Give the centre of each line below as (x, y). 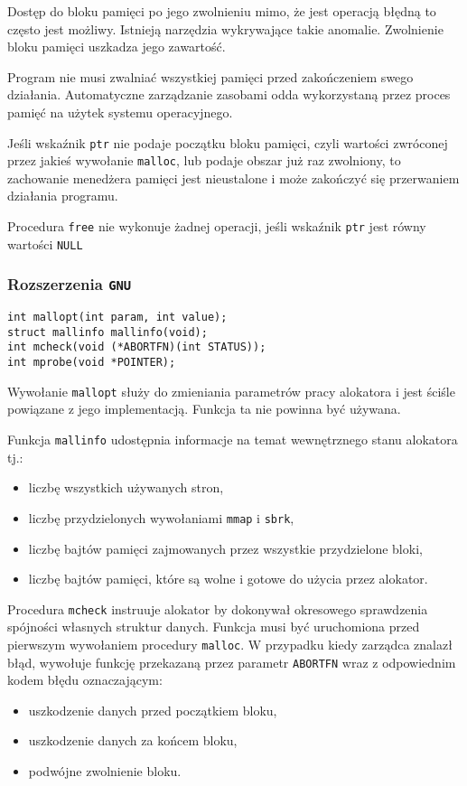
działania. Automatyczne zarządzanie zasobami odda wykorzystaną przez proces (229, 94)
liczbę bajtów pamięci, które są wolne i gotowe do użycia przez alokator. (228, 579)
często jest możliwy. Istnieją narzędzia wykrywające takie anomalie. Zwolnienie (225, 28)
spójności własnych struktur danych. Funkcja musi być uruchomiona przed (214, 627)
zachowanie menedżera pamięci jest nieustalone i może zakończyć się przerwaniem (233, 178)
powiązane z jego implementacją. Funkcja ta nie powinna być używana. (204, 409)
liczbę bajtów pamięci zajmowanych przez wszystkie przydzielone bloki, (225, 548)
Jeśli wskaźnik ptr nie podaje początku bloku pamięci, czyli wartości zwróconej (228, 142)
